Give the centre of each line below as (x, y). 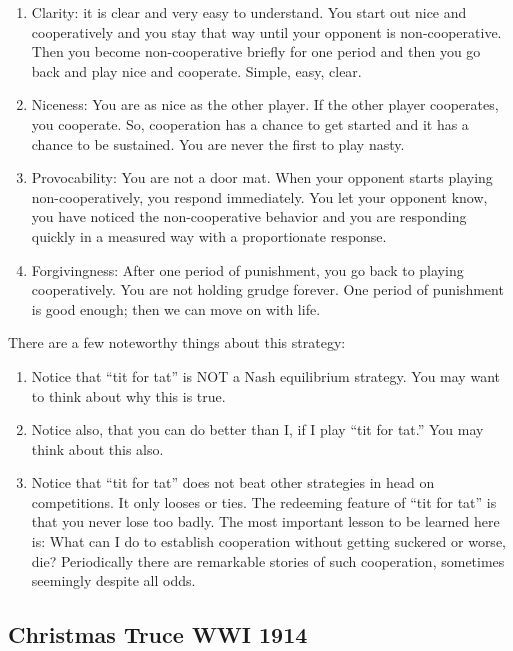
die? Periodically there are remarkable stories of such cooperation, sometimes (268, 560)
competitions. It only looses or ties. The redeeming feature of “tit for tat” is (264, 501)
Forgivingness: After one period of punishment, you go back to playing (247, 269)
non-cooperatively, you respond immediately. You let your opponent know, (259, 196)
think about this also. (97, 448)
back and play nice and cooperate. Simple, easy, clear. (196, 70)
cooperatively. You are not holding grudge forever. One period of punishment (267, 289)
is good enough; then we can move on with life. (176, 308)
